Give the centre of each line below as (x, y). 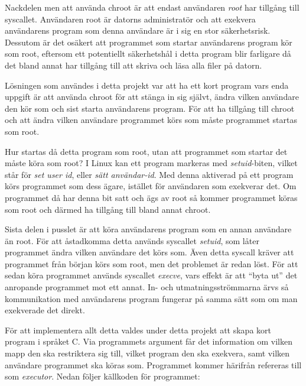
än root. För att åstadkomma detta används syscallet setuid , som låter (132, 240)
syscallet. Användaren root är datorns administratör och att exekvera (130, 19)
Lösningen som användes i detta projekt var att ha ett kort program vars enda (147, 85)
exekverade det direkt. (45, 310)
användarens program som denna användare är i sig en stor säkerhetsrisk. (138, 30)
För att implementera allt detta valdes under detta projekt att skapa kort (138, 330)
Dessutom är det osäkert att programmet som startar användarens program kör (149, 42)
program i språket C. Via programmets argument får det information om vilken (149, 341)
